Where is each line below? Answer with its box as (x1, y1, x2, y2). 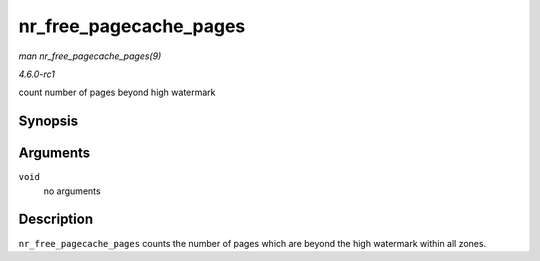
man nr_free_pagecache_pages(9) (18, 50, 162, 62)
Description (18, 211, 94, 228)
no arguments (43, 185, 101, 197)
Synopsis (18, 113, 79, 130)
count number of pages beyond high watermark (18, 86, 216, 99)
